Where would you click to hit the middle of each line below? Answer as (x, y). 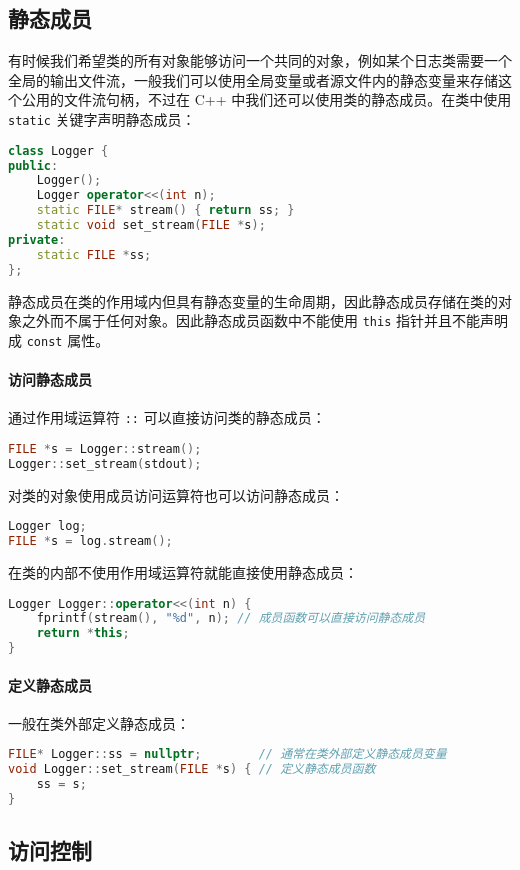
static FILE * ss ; (94, 254)
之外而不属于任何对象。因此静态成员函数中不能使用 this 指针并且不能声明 (264, 320)
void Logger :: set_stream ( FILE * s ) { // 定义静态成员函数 (192, 769)
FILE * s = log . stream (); (90, 541)
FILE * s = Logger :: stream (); (105, 448)
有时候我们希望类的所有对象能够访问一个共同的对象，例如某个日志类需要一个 (260, 60)
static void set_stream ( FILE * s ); (151, 225)
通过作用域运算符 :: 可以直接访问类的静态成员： (167, 417)
